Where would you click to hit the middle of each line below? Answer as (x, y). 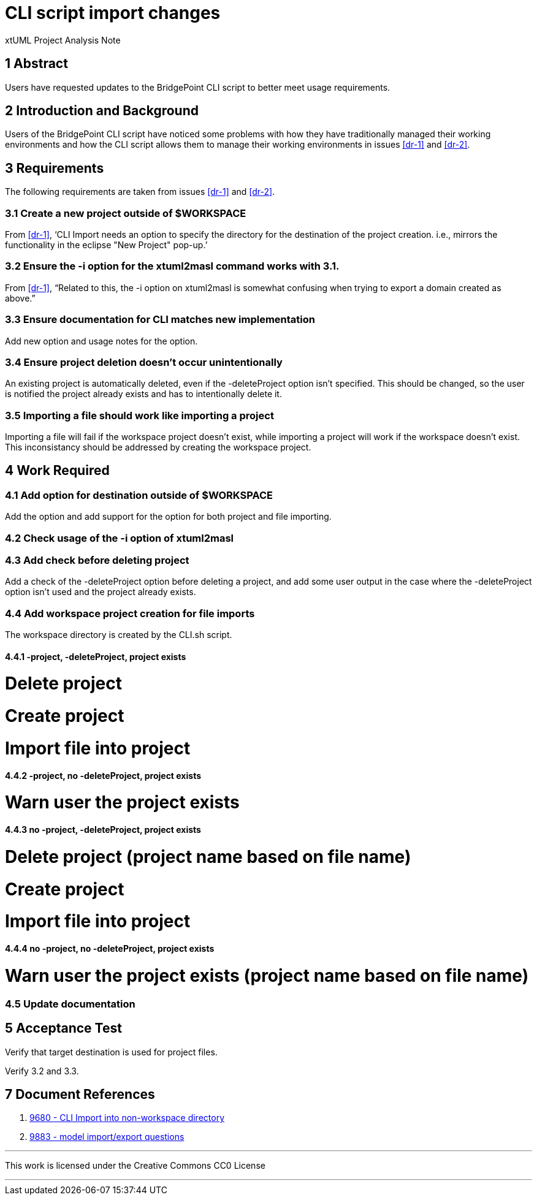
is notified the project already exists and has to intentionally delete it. (143, 394)
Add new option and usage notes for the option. (101, 341)
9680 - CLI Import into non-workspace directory (127, 1118)
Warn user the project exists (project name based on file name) (267, 975)
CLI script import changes (113, 13)
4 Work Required (57, 471)
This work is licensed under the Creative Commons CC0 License (135, 1166)
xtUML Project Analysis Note (63, 40)
